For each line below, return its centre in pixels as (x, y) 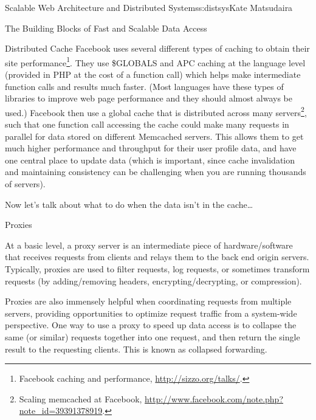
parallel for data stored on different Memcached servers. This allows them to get (154, 136)
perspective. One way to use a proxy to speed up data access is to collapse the (151, 325)
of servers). (25, 184)
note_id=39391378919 (61, 411)
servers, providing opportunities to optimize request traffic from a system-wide (151, 313)
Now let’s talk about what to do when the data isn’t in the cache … (129, 204)
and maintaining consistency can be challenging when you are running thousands (156, 172)
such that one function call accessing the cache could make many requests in (147, 124)
